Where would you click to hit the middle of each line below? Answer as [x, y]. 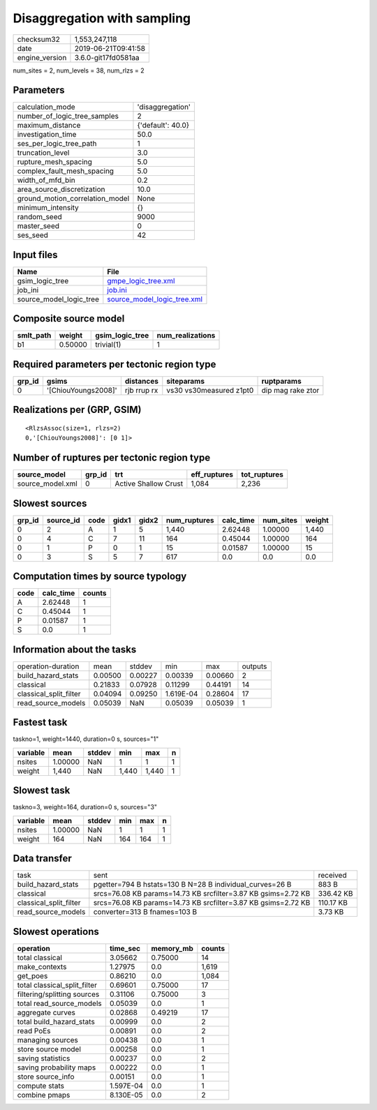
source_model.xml [47, 483]
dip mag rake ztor [290, 390]
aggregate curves [46, 1012]
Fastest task [40, 722]
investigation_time [47, 135]
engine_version [42, 57]
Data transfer [43, 858]
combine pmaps [44, 1095]
